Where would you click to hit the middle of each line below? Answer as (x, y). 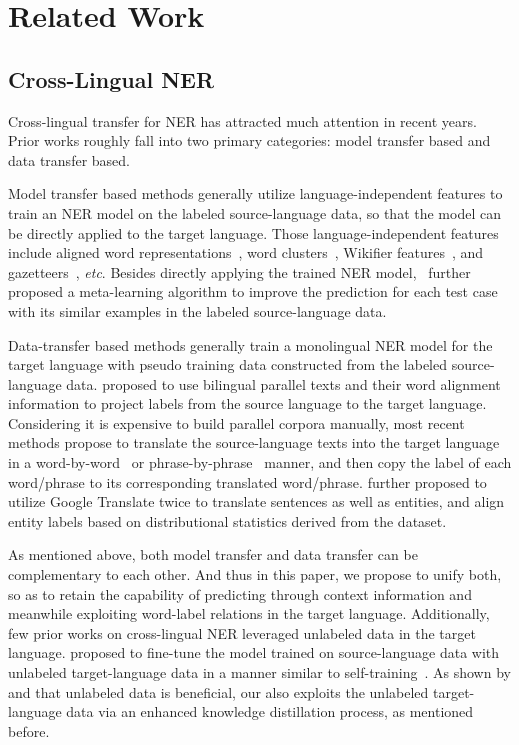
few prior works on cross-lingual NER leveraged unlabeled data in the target (242, 632)
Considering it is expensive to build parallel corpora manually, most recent (236, 422)
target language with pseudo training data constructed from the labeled (228, 364)
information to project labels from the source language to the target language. (247, 403)
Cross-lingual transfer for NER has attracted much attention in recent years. (242, 120)
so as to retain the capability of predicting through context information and (240, 593)
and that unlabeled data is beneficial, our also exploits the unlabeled (218, 691)
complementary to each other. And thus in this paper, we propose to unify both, (255, 574)
